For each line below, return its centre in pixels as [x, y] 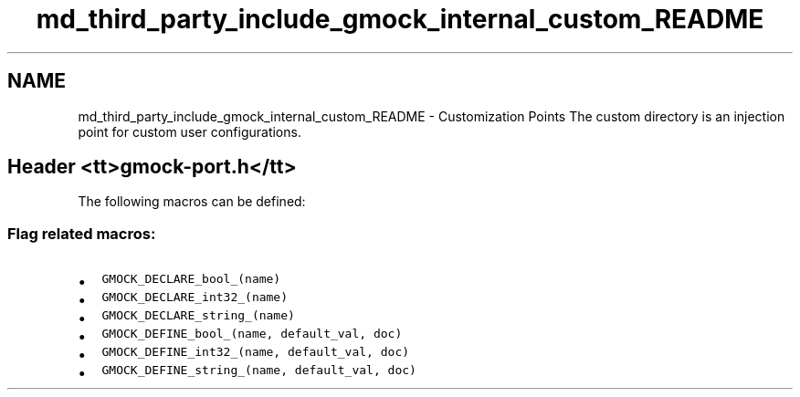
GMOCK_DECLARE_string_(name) [198, 316]
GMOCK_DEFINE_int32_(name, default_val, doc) [256, 352]
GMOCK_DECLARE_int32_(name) [195, 298]
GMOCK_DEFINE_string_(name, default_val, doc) [259, 371]
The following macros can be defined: [192, 202]
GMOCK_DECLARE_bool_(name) [191, 279]
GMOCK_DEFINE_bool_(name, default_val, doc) [252, 334]
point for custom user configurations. [189, 131]
